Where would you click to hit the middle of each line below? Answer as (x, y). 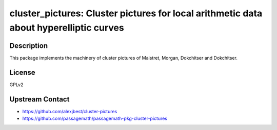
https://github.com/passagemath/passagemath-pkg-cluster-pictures (95, 119)
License (22, 72)
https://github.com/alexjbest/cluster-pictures (70, 111)
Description (29, 46)
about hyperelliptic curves (67, 28)
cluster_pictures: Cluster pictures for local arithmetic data (136, 13)
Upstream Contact (39, 99)
